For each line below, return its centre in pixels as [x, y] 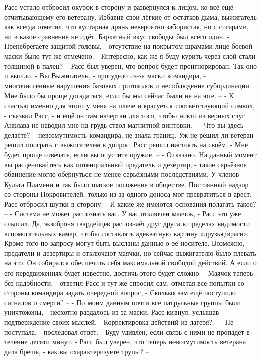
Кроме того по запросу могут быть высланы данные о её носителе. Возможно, [124, 243]
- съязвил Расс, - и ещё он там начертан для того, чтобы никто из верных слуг [125, 115]
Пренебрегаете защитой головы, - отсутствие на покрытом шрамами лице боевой [128, 46]
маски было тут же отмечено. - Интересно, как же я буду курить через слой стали [130, 56]
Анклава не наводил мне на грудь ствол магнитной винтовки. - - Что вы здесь [124, 125]
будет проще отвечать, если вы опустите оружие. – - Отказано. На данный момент [130, 154]
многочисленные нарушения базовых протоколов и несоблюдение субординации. [128, 85]
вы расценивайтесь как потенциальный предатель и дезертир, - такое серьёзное [125, 164]
